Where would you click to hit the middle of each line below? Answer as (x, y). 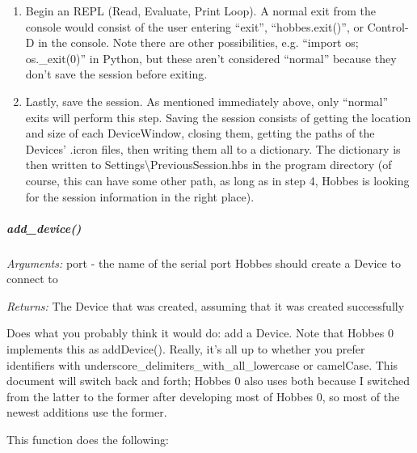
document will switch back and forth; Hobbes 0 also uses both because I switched (208, 381)
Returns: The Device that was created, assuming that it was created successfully (206, 305)
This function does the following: (88, 440)
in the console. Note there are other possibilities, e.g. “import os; (198, 42)
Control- (388, 26)
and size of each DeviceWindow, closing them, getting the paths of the (200, 133)
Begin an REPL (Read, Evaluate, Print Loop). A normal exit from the (200, 11)
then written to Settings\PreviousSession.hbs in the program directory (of (208, 165)
